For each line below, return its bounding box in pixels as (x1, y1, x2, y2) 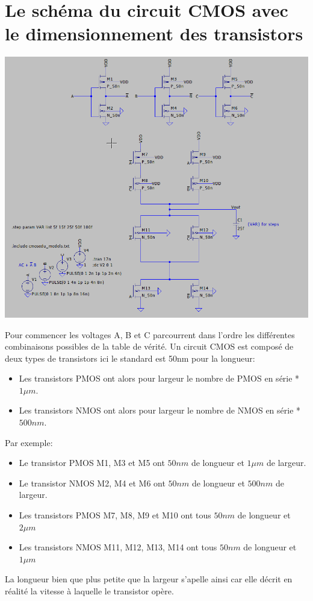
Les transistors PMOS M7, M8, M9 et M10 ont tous (19, 509, 211, 521)
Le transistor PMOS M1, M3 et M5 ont (19, 456, 165, 469)
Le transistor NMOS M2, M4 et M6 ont (19, 476, 166, 489)
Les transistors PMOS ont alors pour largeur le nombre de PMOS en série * (19, 372, 300, 385)
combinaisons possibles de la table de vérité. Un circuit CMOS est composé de (5, 340, 294, 353)
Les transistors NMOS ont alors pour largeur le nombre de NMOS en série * (19, 404, 301, 417)
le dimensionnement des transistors (5, 21, 303, 46)
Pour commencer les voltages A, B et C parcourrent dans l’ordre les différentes (5, 328, 295, 341)
